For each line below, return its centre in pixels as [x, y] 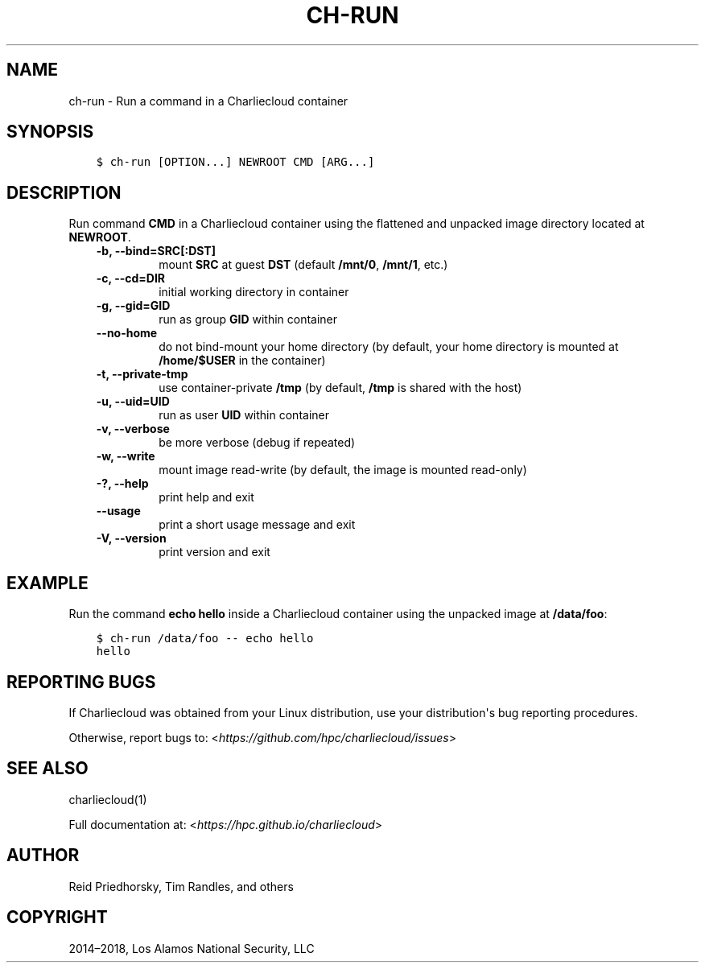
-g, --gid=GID [133, 306]
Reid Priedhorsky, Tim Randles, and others [181, 886]
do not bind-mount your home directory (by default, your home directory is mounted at [389, 347]
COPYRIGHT [57, 917]
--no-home [127, 333]
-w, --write [126, 456]
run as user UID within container [244, 415]
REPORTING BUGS [81, 682]
